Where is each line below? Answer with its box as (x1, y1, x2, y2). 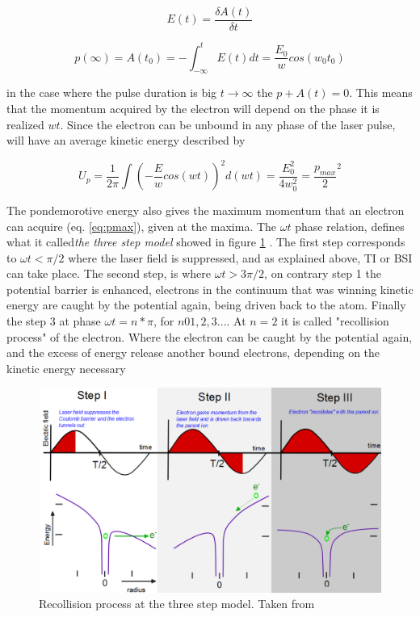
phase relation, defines (295, 217, 405, 234)
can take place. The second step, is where (6, 265, 211, 282)
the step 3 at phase (6, 313, 101, 329)
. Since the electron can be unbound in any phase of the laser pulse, (60, 115, 396, 132)
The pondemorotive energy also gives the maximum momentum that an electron (6, 201, 405, 218)
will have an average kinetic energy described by (6, 132, 246, 149)
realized (6, 115, 44, 132)
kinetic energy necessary (6, 359, 126, 376)
